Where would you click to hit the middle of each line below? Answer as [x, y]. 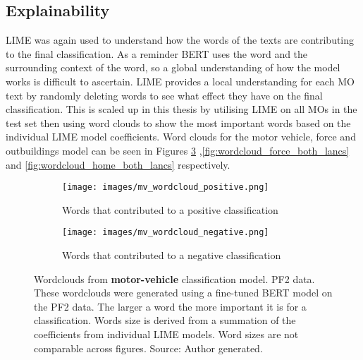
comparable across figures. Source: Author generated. [148, 348]
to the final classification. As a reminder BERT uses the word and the [157, 53]
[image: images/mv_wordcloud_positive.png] [166, 187]
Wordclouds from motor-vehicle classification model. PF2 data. [174, 278]
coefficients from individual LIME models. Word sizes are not [166, 334]
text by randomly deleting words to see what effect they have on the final [164, 95]
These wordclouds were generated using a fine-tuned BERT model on [183, 293]
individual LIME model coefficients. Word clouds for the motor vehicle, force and [181, 137]
